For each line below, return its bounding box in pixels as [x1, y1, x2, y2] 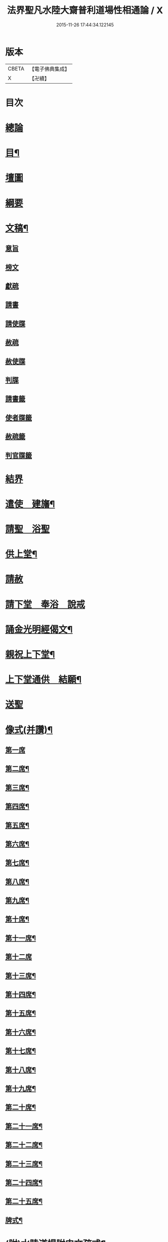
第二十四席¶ [5, 1178, 43, 1187]
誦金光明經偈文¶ [5, 624, 73, 635]
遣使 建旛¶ [5, 498, 55, 510]
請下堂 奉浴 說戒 [5, 598, 86, 610]
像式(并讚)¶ [5, 724, 53, 735]
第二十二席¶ [5, 1141, 43, 1149]
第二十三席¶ [5, 1159, 43, 1168]
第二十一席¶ [5, 1122, 43, 1131]
